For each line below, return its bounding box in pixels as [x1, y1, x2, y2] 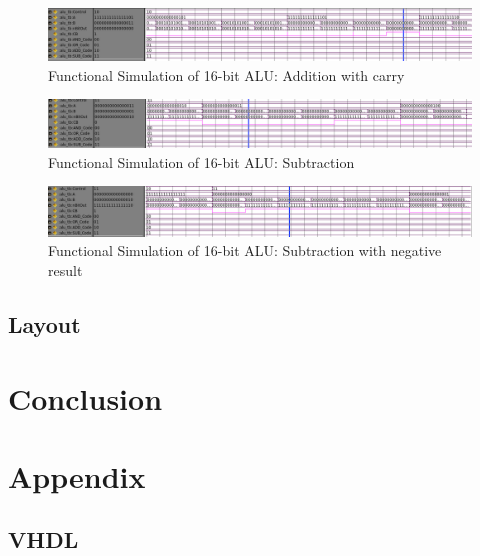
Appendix [8, 455, 146, 496]
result [48, 259, 83, 280]
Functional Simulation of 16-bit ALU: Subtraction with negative [48, 240, 442, 261]
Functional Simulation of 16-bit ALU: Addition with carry [48, 64, 405, 85]
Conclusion [8, 377, 163, 418]
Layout [8, 308, 81, 339]
